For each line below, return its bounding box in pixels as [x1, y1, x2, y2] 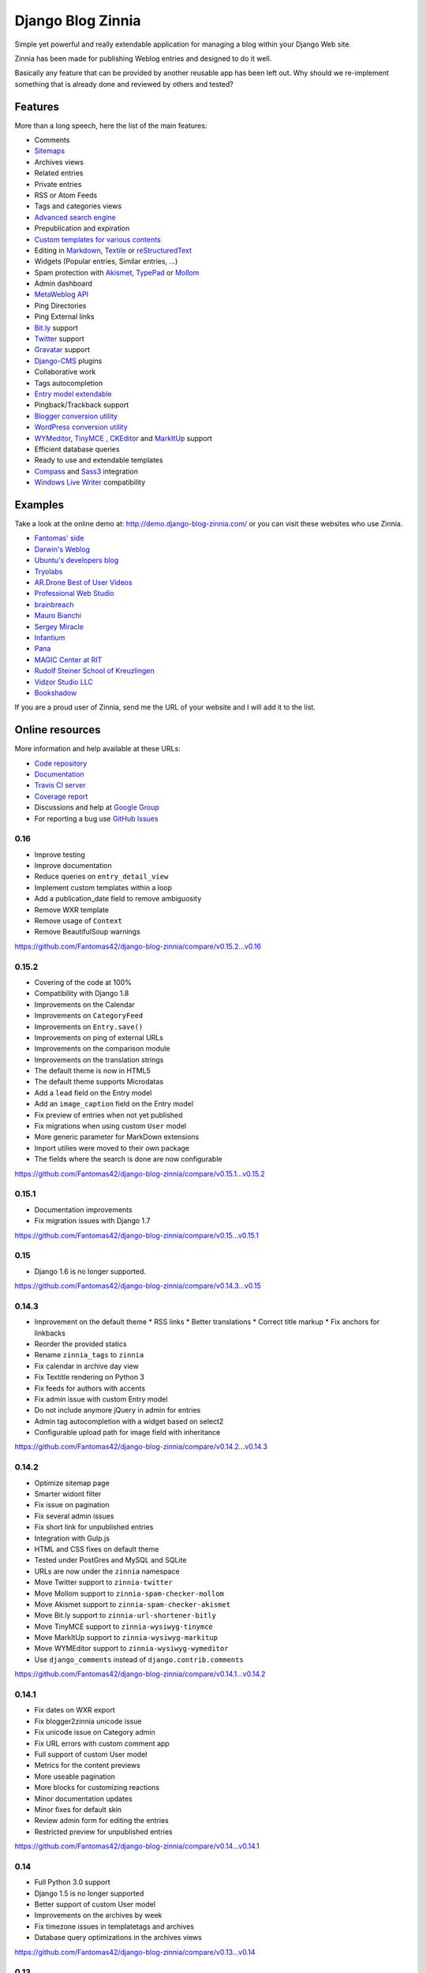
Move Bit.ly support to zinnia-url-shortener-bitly [34, 1611, 217, 1620]
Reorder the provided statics [34, 1338, 127, 1349]
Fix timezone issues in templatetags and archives [34, 1922, 195, 1931]
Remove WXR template [34, 904, 110, 915]
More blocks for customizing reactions [34, 1783, 160, 1792]
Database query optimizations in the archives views [34, 1933, 203, 1942]
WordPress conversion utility [34, 422, 128, 432]
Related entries [34, 168, 84, 178]
